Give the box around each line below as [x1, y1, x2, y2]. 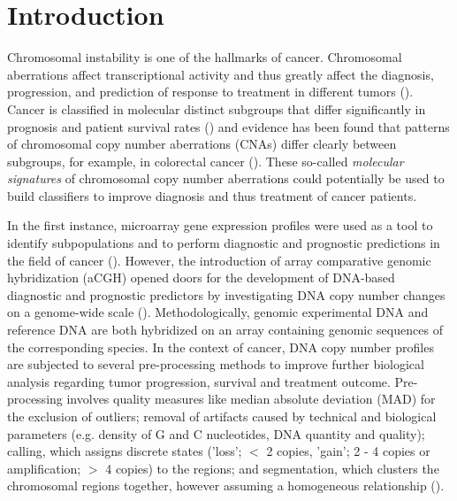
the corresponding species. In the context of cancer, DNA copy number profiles [7, 337, 434, 356]
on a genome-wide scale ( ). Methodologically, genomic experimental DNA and [7, 303, 429, 321]
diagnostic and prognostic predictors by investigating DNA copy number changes [7, 285, 446, 304]
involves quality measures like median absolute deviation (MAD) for [66, 389, 436, 408]
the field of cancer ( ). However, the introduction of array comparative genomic [7, 250, 431, 269]
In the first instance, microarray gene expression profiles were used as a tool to [7, 216, 433, 235]
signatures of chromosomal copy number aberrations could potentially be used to [7, 169, 445, 188]
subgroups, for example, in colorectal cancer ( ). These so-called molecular [7, 151, 404, 170]
